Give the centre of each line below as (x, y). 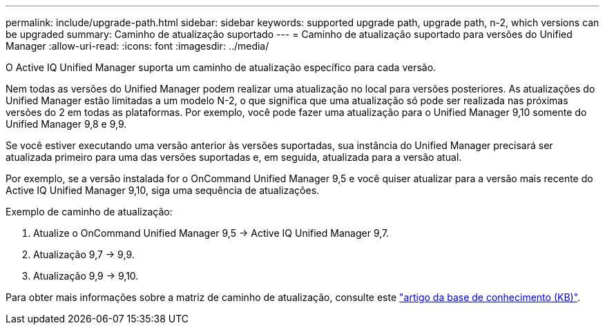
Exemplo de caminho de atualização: (89, 212)
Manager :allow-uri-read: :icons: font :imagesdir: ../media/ (137, 46)
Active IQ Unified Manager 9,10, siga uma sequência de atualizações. (163, 190)
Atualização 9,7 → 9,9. (84, 254)
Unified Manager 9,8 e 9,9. (66, 124)
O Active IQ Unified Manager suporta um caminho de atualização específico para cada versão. (221, 67)
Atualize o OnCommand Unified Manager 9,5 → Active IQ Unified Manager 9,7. (211, 233)
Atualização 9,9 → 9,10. (86, 276)
